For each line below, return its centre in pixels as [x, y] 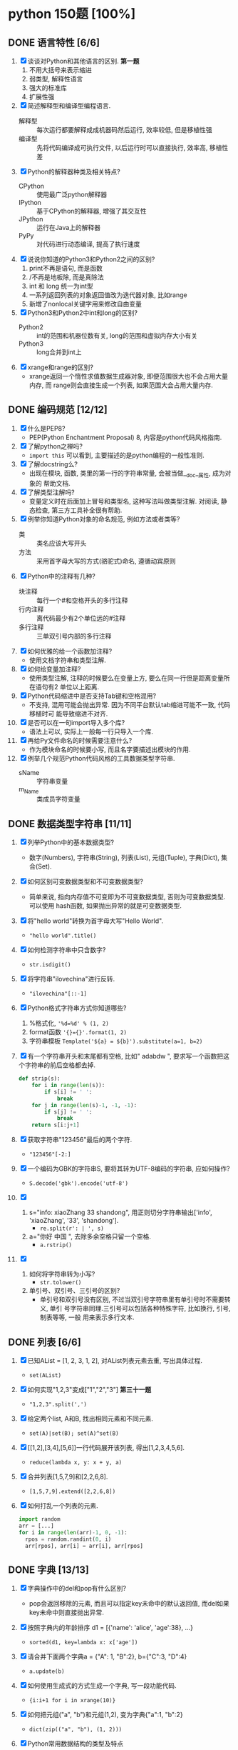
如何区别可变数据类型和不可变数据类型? [85, 881]
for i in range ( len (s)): [68, 1086]
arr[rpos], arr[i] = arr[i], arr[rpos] [84, 1546]
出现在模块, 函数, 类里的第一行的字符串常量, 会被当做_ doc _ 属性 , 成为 [127, 474]
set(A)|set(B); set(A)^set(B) [74, 1434]
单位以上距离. [80, 686]
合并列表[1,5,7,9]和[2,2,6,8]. [68, 1477]
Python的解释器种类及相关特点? [74, 172]
